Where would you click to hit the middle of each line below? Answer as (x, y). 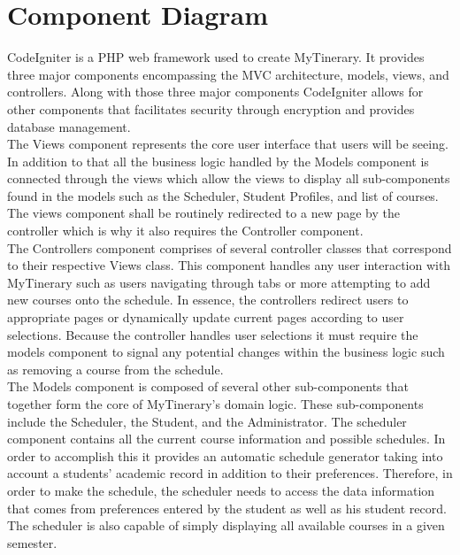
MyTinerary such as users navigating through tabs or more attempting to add (219, 282)
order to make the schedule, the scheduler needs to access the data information (221, 490)
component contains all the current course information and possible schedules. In (226, 439)
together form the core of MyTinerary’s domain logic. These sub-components (215, 404)
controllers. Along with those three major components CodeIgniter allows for (215, 92)
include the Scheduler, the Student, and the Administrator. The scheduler (207, 421)
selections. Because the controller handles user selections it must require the (213, 334)
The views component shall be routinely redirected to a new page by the (203, 213)
